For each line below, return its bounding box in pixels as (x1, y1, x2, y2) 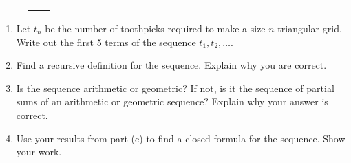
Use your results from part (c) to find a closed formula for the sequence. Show (16, 131, 345, 145)
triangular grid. (277, 21, 342, 35)
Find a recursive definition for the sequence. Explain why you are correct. (16, 58, 327, 72)
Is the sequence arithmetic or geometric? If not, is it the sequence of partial (16, 80, 334, 95)
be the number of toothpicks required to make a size (45, 21, 266, 35)
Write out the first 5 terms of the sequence (16, 34, 196, 49)
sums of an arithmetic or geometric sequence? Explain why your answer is (16, 94, 328, 109)
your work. (16, 144, 62, 159)
